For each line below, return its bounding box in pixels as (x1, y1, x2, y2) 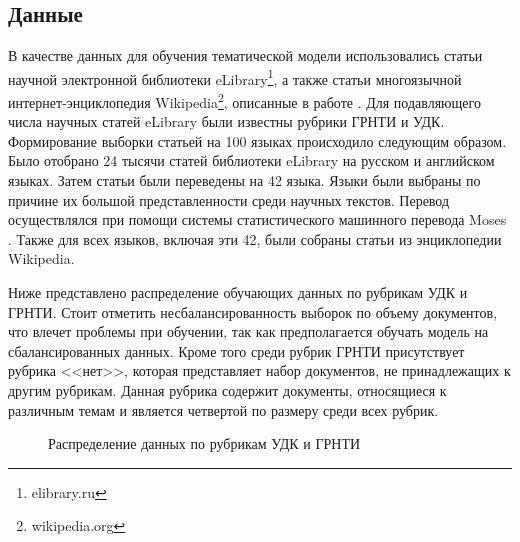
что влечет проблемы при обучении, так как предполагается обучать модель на (8, 321, 489, 342)
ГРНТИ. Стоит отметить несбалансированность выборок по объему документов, (8, 301, 498, 322)
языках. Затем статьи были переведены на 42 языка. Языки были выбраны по (8, 170, 481, 191)
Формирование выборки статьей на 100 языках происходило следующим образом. (8, 130, 507, 151)
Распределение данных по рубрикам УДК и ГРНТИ (48, 433, 361, 454)
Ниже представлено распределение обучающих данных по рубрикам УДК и (8, 282, 468, 303)
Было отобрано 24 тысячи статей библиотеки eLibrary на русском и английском (8, 150, 495, 171)
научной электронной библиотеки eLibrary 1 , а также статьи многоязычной (8, 65, 462, 89)
